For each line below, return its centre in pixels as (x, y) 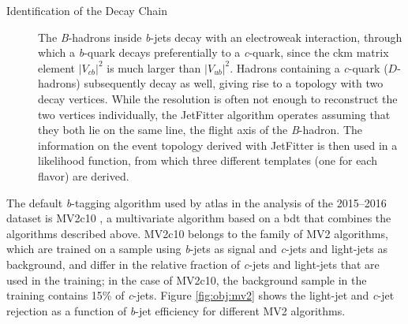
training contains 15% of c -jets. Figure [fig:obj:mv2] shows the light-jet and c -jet (200, 295)
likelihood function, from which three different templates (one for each (208, 160)
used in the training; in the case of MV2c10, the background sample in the (187, 279)
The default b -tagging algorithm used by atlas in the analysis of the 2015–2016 (197, 202)
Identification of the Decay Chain (87, 10)
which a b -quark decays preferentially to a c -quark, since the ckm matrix (213, 52)
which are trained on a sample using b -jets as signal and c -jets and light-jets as (197, 249)
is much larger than (154, 67)
